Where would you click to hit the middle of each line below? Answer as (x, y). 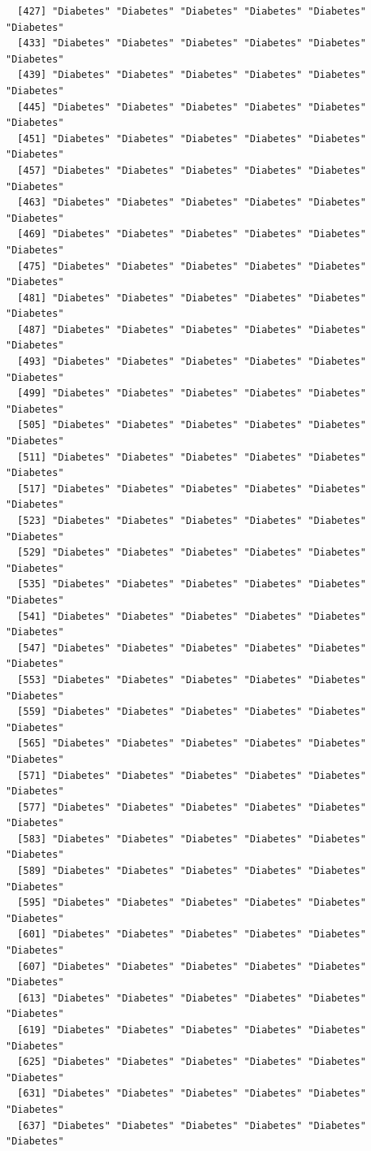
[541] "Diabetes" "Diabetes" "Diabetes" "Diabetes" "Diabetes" (192, 616)
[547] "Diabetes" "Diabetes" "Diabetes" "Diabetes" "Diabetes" (192, 648)
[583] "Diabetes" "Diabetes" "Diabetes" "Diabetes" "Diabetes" (192, 839)
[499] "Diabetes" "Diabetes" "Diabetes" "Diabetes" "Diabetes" (192, 394)
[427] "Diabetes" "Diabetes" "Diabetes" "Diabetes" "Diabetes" (192, 11)
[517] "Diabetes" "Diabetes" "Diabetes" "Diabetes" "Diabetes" (192, 489)
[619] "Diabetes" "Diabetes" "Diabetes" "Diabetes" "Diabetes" (192, 1030)
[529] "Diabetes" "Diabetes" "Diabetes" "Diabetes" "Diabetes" (192, 553)
